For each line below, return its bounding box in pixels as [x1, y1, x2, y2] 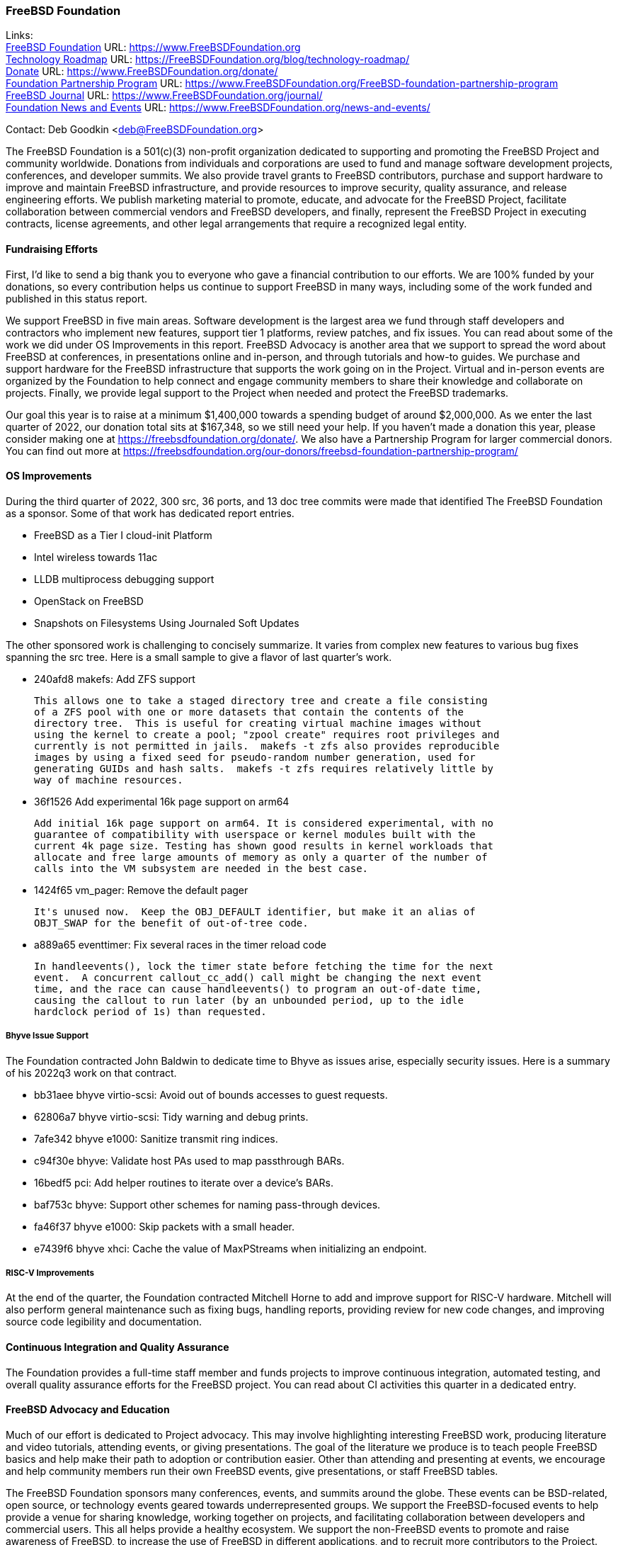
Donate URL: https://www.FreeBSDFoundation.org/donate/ [6, 65, 278, 78]
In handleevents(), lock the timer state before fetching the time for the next [34, 960, 494, 972]
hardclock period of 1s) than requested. [34, 1005, 267, 1017]
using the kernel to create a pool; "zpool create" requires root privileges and [34, 728, 500, 740]
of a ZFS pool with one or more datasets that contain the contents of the [34, 706, 464, 718]
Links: [6, 29, 33, 42]
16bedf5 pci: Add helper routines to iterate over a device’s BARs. [34, 1176, 334, 1189]
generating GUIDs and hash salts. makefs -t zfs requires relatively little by [34, 762, 494, 774]
